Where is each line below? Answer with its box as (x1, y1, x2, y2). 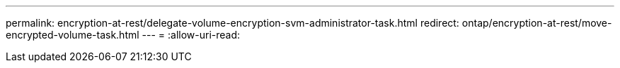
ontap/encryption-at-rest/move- (461, 17, 612, 29)
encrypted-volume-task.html (6, 29, 139, 41)
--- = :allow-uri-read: (142, 29, 241, 41)
